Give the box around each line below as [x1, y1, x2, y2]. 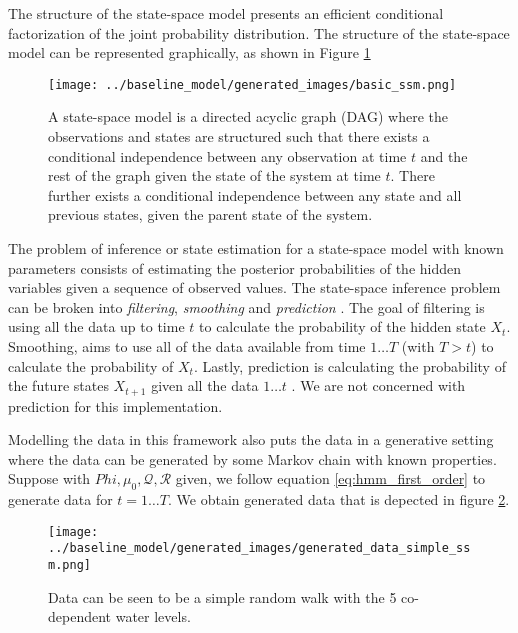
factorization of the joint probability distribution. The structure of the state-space [8, 22, 510, 43]
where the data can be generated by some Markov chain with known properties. [8, 448, 497, 469]
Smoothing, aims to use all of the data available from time [8, 335, 366, 356]
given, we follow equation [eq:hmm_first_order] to [175, 468, 486, 489]
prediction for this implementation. [8, 395, 223, 416]
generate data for [8, 489, 113, 510]
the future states [8, 375, 109, 396]
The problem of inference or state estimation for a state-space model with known [8, 238, 504, 258]
